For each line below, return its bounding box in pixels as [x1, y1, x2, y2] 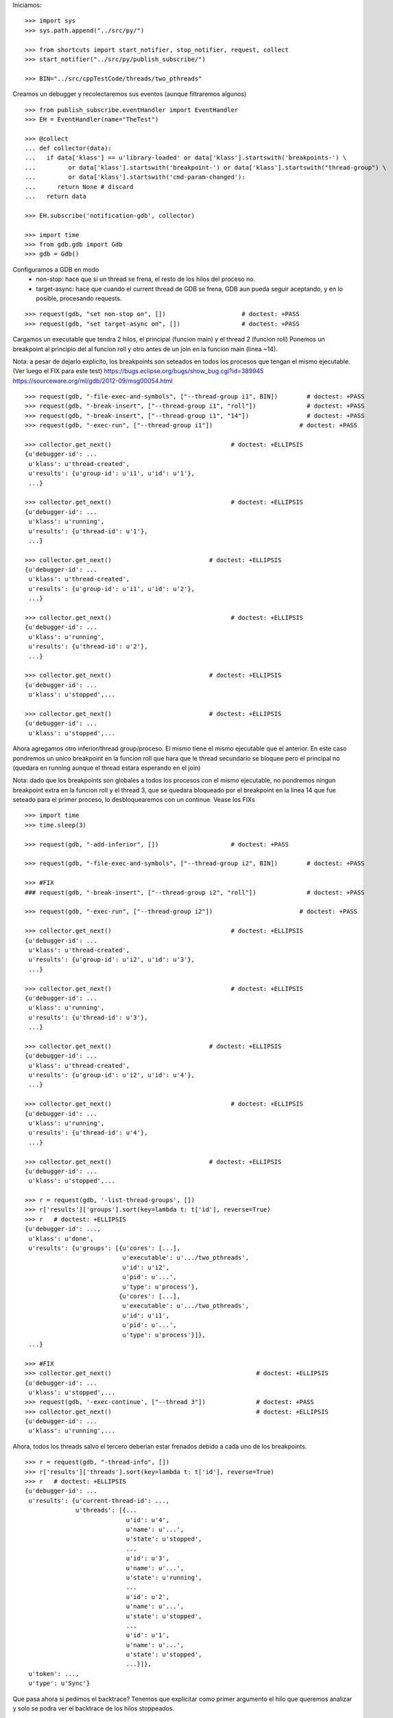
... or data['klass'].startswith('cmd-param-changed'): [25, 173, 246, 181]
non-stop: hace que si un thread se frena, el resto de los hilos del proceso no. [36, 275, 256, 283]
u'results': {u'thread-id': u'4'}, [28, 1129, 148, 1137]
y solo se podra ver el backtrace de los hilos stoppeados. [12, 1704, 175, 1713]
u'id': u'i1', [122, 1311, 170, 1319]
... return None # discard [25, 183, 134, 190]
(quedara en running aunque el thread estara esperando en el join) [12, 763, 201, 772]
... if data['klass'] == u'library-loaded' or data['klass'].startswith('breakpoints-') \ [25, 154, 347, 161]
